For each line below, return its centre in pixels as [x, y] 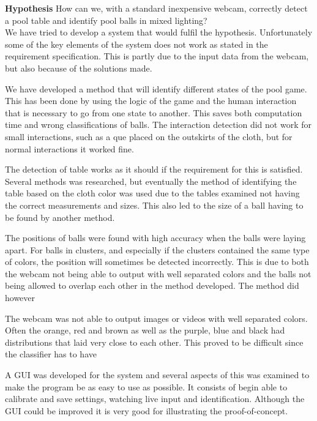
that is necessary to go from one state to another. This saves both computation [154, 112]
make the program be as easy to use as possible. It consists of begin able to [146, 386]
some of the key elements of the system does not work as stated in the [136, 44]
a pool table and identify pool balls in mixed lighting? [106, 20]
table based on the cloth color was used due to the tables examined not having [152, 193]
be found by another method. [60, 217]
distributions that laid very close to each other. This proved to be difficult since [154, 342]
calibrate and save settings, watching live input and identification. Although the [155, 399]
